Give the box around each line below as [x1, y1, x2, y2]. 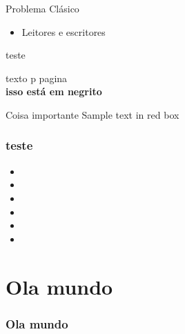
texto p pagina [6, 70, 68, 85]
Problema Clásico [6, 1, 79, 15]
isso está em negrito [6, 84, 102, 99]
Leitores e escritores [21, 24, 106, 39]
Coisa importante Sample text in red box [6, 107, 179, 121]
